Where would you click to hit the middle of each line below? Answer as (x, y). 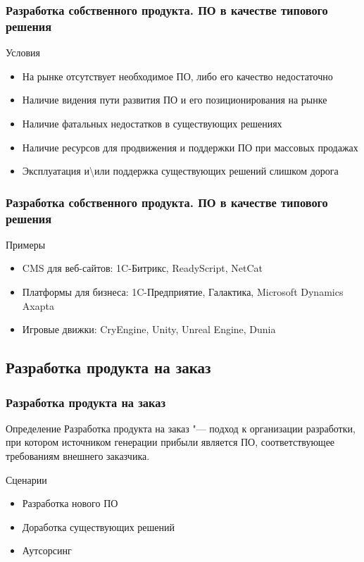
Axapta (38, 305)
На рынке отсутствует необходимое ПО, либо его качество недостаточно (177, 76)
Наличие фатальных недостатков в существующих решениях (152, 123)
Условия (23, 52)
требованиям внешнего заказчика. (78, 456)
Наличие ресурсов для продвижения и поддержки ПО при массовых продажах (190, 147)
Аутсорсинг (47, 550)
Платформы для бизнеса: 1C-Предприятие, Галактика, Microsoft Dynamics (183, 292)
